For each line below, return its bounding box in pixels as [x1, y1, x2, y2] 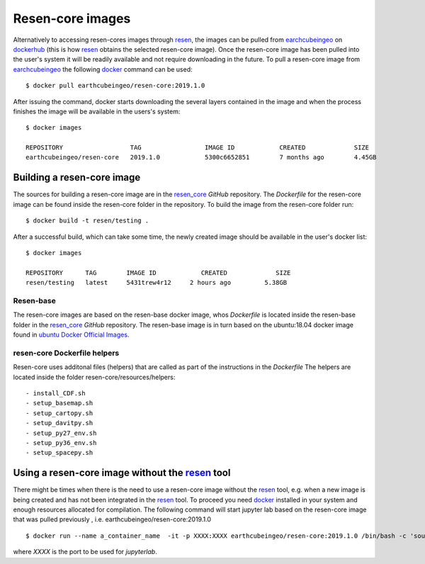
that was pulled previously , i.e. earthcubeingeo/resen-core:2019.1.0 [13, 515, 212, 524]
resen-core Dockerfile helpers [13, 348, 120, 358]
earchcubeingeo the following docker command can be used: [13, 64, 193, 74]
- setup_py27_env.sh [25, 429, 97, 437]
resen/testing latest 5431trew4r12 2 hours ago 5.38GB [25, 278, 288, 287]
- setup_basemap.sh [25, 399, 93, 407]
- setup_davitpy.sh [25, 419, 93, 427]
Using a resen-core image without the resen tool [13, 467, 231, 479]
